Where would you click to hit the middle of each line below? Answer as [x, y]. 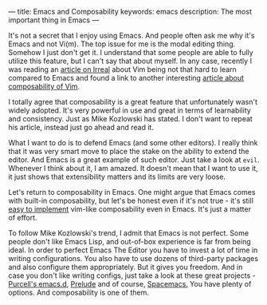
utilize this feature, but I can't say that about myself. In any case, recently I [130, 61]
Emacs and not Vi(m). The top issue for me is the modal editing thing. [122, 44]
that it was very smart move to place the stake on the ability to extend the [129, 151]
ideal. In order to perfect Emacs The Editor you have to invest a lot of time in [133, 250]
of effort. [23, 218]
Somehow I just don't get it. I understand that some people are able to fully [131, 52]
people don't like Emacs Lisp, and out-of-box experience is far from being [130, 242]
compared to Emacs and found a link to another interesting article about [126, 78]
